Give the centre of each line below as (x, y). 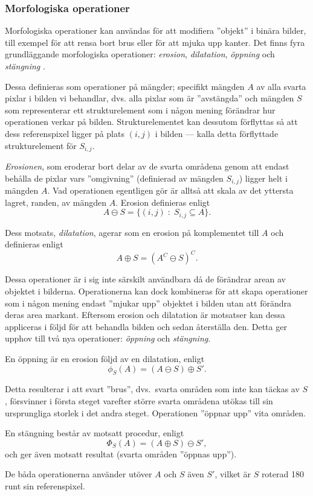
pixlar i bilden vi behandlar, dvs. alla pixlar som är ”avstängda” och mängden (150, 98)
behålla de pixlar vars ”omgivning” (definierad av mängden (114, 178)
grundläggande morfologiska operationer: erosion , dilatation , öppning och (140, 54)
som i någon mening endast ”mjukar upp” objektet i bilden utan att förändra (148, 303)
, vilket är (233, 474)
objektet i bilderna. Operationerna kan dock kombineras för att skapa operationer (156, 291)
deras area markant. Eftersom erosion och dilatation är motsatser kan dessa (145, 315)
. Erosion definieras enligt (163, 202)
